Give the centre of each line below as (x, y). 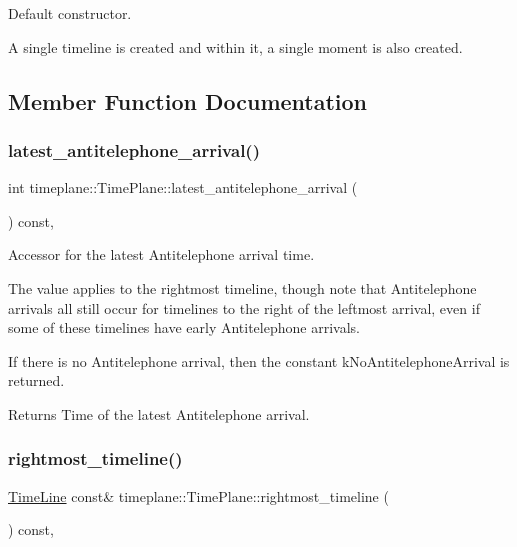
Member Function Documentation (188, 100)
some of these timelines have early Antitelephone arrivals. (184, 327)
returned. (36, 380)
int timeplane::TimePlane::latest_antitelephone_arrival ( (183, 187)
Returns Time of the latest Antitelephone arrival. (159, 413)
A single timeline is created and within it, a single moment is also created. (235, 46)
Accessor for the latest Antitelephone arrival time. (161, 254)
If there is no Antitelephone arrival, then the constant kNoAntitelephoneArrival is (259, 360)
